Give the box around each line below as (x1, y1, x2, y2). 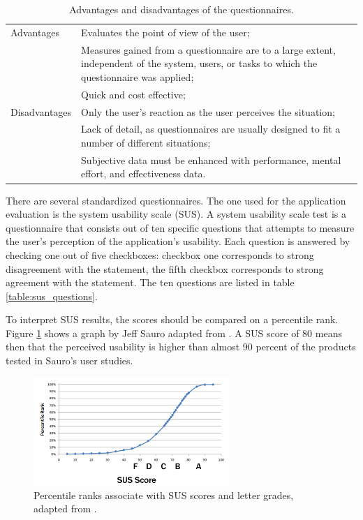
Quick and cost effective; (81, 87, 186, 101)
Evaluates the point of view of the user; (81, 24, 250, 39)
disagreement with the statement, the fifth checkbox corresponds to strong (6, 261, 324, 276)
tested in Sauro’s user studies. (6, 353, 133, 368)
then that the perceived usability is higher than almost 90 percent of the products (6, 339, 356, 354)
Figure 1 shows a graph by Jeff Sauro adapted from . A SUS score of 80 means (6, 325, 342, 340)
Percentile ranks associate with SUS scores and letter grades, (34, 487, 294, 502)
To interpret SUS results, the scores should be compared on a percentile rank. (6, 312, 339, 327)
